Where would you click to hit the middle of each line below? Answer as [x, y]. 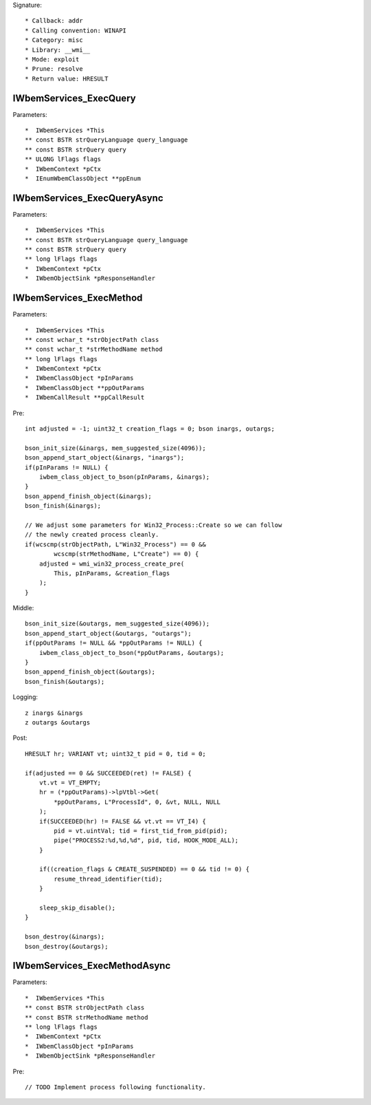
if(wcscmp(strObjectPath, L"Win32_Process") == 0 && [115, 544]
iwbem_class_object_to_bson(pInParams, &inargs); [124, 477]
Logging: [25, 697]
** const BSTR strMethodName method [87, 1017]
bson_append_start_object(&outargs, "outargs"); [108, 633]
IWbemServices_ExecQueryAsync [88, 198]
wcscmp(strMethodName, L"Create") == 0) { [126, 554]
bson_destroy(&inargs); [65, 937]
